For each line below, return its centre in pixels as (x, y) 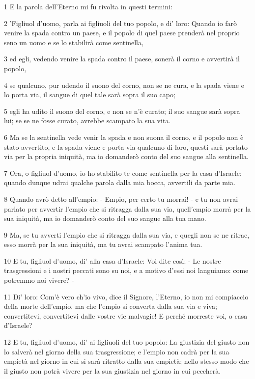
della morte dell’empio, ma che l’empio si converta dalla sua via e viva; (111, 306)
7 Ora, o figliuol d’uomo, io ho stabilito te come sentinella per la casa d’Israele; (123, 173)
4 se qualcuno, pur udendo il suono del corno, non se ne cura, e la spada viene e (124, 85)
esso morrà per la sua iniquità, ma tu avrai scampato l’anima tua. (103, 244)
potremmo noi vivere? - (39, 280)
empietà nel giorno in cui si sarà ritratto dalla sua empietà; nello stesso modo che (127, 361)
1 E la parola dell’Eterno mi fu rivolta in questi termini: (88, 6)
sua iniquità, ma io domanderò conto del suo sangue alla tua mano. (105, 218)
